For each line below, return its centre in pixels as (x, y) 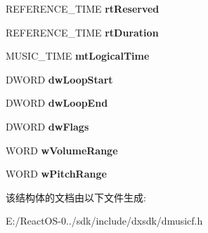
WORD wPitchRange (56, 174)
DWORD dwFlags (47, 126)
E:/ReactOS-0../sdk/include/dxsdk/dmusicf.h (104, 221)
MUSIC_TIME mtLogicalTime (78, 56)
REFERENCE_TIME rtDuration (82, 32)
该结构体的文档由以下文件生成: (76, 197)
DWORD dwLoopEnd (57, 103)
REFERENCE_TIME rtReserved (83, 8)
